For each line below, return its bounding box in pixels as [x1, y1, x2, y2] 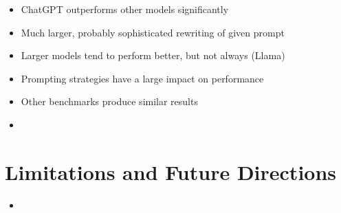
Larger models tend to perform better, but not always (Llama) [21, 48, 285, 63]
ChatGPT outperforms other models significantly [21, 2, 229, 16]
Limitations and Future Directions [5, 157, 337, 186]
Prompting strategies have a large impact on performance [21, 71, 264, 85]
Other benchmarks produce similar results [21, 94, 198, 109]
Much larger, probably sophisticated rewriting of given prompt [21, 25, 285, 39]
